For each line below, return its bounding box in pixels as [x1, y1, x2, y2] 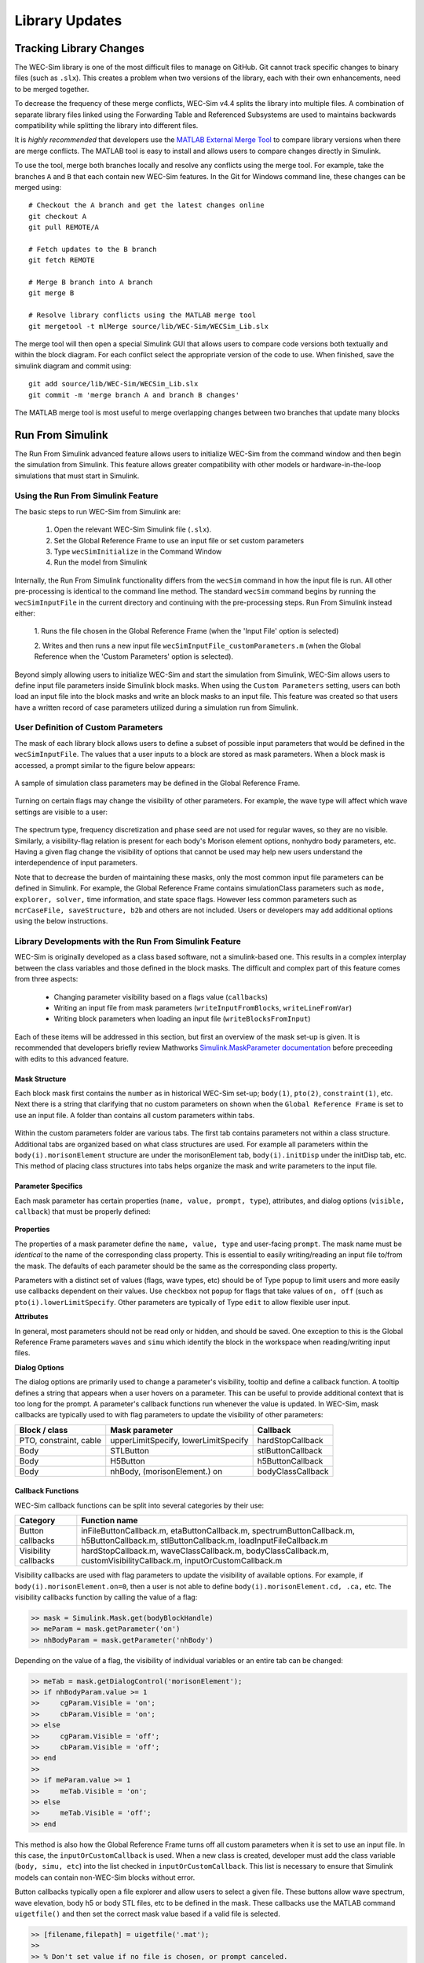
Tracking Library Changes [14, 42, 144, 55]
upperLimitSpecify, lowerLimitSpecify [110, 1435, 249, 1446]
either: [14, 609, 35, 618]
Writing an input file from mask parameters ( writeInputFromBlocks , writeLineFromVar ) [53, 1003, 353, 1012]
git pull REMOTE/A [28, 223, 100, 232]
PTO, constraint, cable [19, 1435, 102, 1446]
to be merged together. [14, 84, 90, 93]
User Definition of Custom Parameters [14, 722, 163, 733]
